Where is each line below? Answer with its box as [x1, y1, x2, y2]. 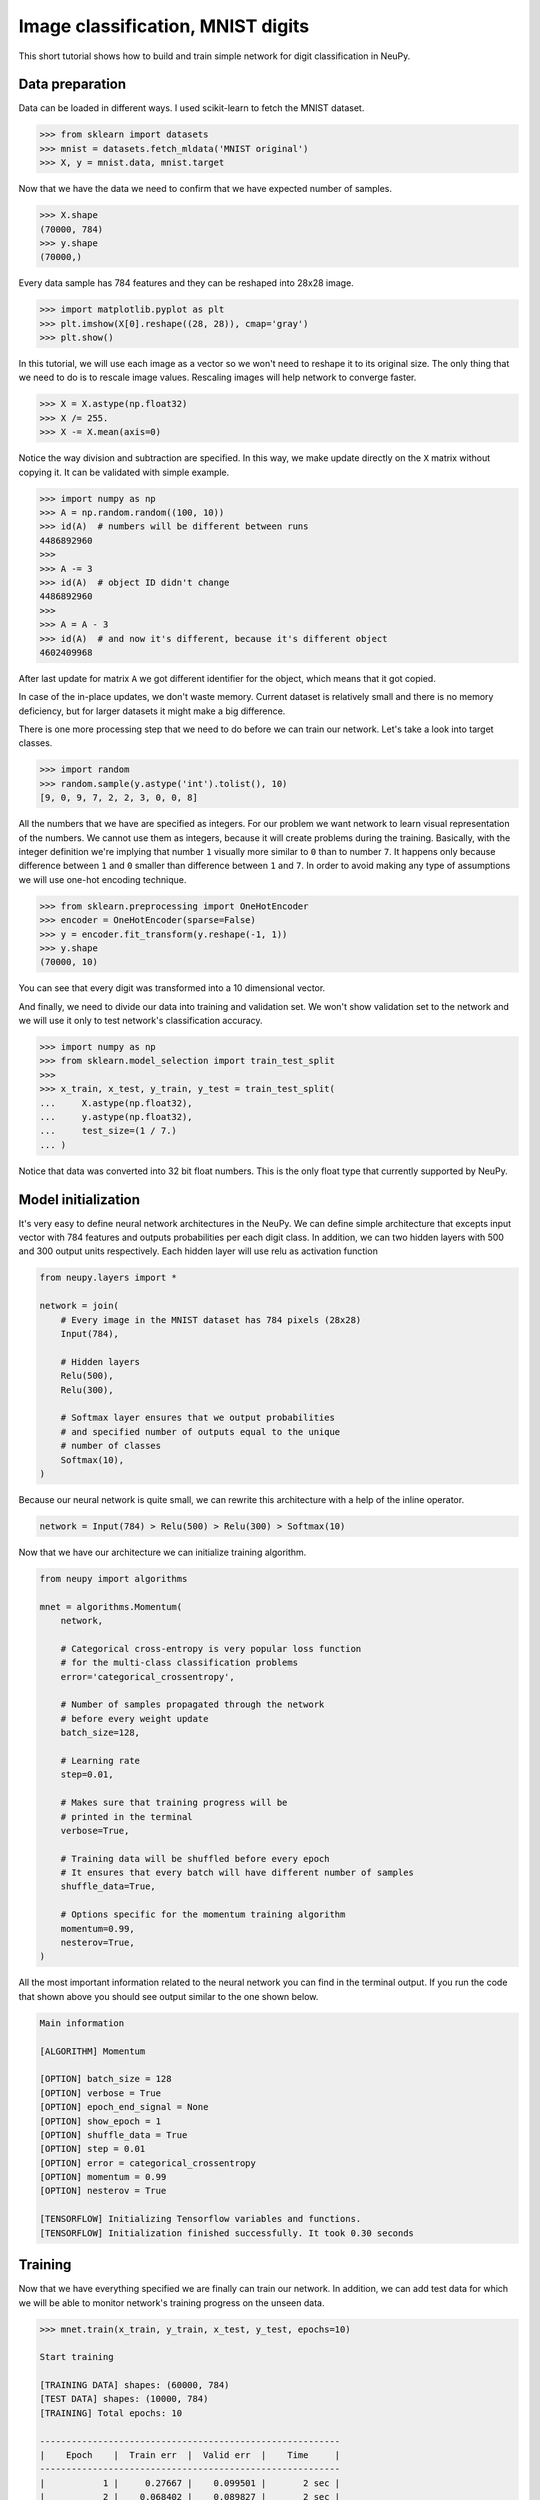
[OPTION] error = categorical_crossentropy [39, 2157, 257, 2169]
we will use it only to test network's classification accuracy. [18, 1015, 264, 1027]
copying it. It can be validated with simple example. [18, 466, 230, 478]
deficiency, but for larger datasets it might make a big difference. [18, 705, 286, 717]
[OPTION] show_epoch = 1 [39, 2115, 162, 2127]
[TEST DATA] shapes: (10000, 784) [39, 2393, 209, 2405]
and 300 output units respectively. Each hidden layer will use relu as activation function [18, 1245, 379, 1257]
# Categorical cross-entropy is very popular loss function [60, 1643, 362, 1654]
